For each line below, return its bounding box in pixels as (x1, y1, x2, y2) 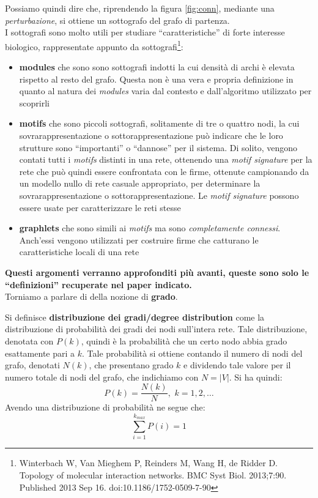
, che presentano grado (89, 359, 174, 371)
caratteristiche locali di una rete (19, 245, 139, 258)
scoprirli (19, 96, 50, 109)
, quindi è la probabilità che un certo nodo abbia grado (81, 334, 287, 347)
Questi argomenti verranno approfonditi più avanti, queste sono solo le (5, 266, 309, 278)
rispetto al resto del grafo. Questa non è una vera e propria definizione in (19, 72, 294, 85)
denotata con (5, 334, 54, 347)
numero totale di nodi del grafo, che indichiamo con (5, 370, 199, 383)
